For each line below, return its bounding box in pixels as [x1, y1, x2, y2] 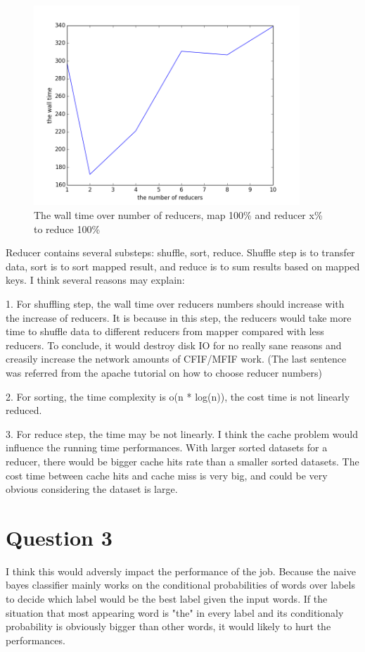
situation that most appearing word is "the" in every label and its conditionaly [6, 605, 344, 620]
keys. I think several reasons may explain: [6, 272, 185, 287]
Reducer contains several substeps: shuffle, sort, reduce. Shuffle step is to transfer [6, 245, 355, 260]
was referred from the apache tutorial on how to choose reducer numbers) [6, 365, 323, 380]
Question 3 [6, 522, 113, 551]
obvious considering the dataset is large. [6, 482, 178, 496]
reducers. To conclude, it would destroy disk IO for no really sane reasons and [6, 337, 342, 352]
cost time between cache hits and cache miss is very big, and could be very [6, 468, 328, 482]
